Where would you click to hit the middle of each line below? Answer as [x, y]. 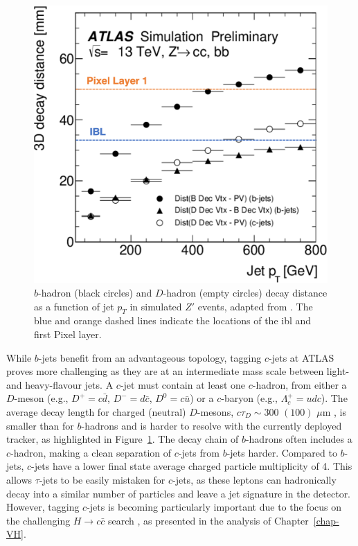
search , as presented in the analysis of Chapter [208, 520]
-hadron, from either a [299, 384]
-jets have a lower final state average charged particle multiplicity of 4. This [192, 466]
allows [19, 479]
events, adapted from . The [255, 306]
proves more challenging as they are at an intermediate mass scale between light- [178, 371]
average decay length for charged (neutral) [96, 411]
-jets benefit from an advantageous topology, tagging [150, 357]
